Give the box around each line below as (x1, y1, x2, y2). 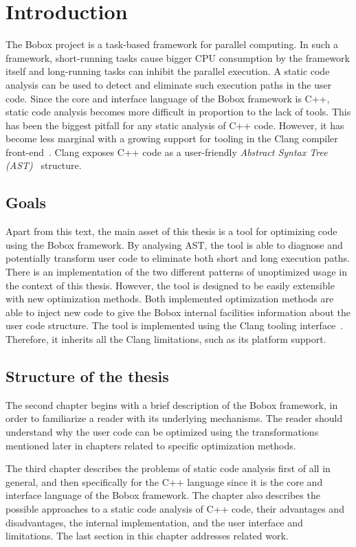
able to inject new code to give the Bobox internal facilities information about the (5, 304, 351, 319)
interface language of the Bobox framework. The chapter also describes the (5, 488, 320, 502)
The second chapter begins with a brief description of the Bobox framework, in (5, 397, 338, 412)
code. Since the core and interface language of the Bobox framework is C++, (5, 91, 330, 105)
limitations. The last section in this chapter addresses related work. (5, 528, 289, 543)
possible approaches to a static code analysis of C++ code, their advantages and (5, 501, 344, 515)
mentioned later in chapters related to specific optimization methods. (5, 438, 296, 452)
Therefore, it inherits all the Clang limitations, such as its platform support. (5, 332, 326, 346)
